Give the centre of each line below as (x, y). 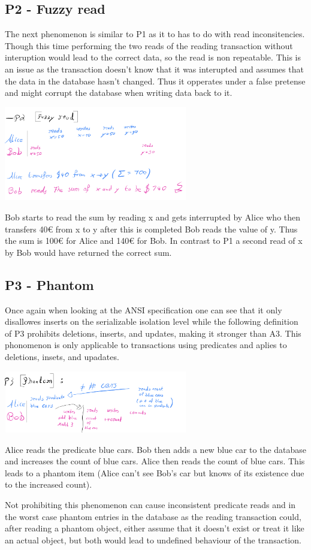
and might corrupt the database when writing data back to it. (119, 93)
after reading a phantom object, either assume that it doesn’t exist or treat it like (155, 528)
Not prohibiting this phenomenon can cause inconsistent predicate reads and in (150, 504)
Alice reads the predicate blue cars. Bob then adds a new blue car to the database (156, 449)
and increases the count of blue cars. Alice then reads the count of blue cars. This (155, 461)
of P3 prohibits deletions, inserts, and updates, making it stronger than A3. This (153, 333)
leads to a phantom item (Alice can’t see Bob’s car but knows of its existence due (155, 472)
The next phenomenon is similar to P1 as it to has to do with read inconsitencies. (155, 34)
